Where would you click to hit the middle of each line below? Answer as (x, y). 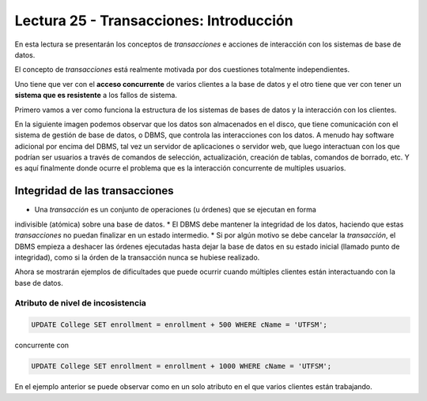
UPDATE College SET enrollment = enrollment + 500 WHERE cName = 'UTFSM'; (179, 325)
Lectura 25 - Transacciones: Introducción (154, 21)
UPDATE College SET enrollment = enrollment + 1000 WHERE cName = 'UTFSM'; (181, 366)
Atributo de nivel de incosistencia (80, 303)
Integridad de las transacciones (94, 191)
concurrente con (42, 345)
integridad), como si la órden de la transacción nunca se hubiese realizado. (137, 257)
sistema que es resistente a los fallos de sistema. (96, 96)
